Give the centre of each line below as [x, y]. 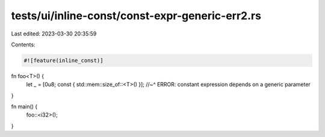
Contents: [23, 44]
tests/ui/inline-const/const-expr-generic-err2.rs [136, 16]
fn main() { [24, 107]
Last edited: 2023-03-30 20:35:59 [54, 34]
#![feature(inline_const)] [63, 60]
